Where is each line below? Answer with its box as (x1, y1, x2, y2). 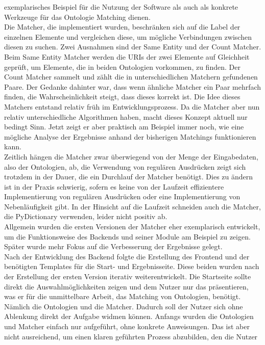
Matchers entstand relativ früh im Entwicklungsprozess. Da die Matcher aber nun (4, 101, 260, 112)
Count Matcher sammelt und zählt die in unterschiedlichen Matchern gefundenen (4, 71, 258, 82)
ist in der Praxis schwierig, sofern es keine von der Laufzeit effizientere (4, 181, 224, 192)
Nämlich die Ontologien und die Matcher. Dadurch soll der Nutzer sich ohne (4, 301, 243, 311)
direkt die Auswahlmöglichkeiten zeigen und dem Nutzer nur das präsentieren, (4, 281, 249, 291)
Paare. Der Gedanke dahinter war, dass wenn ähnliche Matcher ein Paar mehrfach (4, 81, 261, 92)
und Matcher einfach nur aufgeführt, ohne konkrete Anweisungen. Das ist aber (4, 321, 250, 331)
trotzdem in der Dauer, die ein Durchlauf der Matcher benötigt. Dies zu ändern (4, 171, 253, 182)
